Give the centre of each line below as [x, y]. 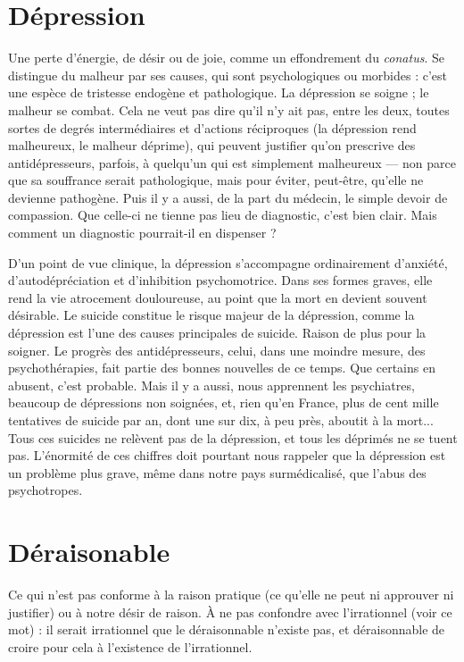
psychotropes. [46, 490]
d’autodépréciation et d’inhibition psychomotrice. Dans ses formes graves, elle [220, 280]
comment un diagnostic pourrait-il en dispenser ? [142, 233]
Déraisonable [89, 552]
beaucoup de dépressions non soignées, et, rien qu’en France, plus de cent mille [224, 402]
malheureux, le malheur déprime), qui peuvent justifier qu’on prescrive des [212, 145]
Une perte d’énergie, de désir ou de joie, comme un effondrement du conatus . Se [226, 58]
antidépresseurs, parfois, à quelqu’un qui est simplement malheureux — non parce [232, 162]
